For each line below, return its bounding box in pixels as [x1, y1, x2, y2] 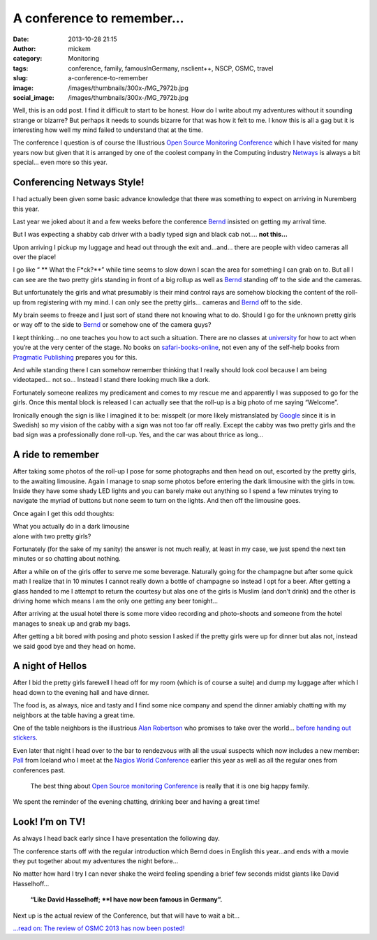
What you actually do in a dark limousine [13, 522, 130, 531]
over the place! [13, 253, 57, 261]
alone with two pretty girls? [13, 531, 91, 541]
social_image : [13, 93, 55, 101]
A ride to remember [13, 449, 99, 461]
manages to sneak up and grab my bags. [13, 619, 131, 628]
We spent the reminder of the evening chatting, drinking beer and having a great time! [13, 798, 260, 806]
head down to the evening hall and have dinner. [13, 688, 149, 696]
